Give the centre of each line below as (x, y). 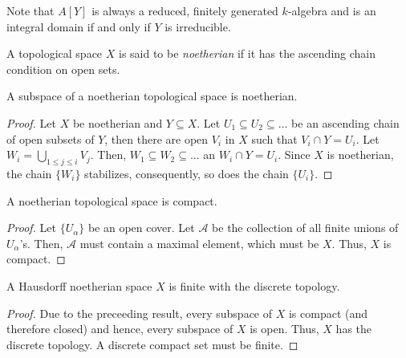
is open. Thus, (284, 329)
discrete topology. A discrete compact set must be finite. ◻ (152, 344)
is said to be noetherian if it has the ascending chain (247, 53)
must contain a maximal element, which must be (199, 243)
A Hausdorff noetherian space (79, 285)
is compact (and (328, 313)
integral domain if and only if (79, 26)
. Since (294, 155)
